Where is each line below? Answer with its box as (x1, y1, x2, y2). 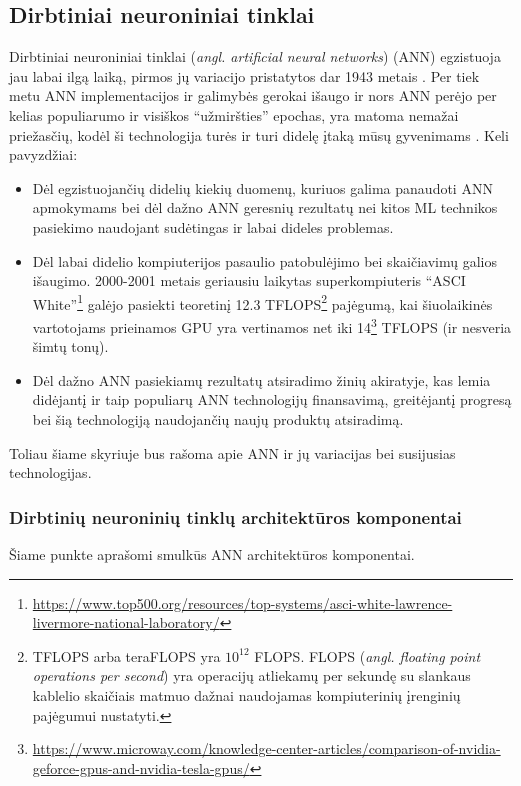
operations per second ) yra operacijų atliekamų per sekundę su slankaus (32, 665, 471, 686)
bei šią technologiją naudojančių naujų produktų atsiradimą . (32, 409, 404, 430)
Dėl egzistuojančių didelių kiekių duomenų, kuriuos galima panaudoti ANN (32, 177, 493, 198)
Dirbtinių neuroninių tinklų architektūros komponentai (9, 504, 462, 529)
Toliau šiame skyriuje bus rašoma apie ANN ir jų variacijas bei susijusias (9, 442, 456, 463)
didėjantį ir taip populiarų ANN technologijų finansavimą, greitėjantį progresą (32, 389, 512, 410)
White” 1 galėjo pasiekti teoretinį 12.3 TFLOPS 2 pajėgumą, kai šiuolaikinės (32, 290, 493, 314)
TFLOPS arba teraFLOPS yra (32, 645, 221, 666)
